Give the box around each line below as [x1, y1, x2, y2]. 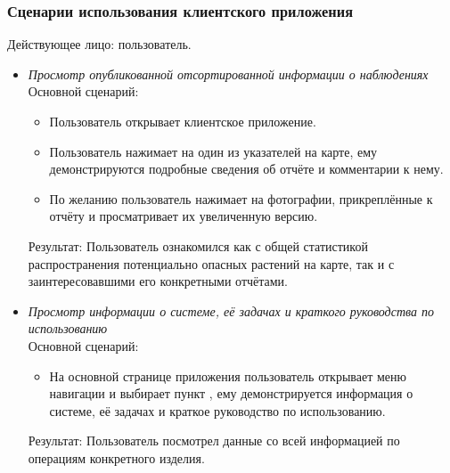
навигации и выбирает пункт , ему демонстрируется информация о [49, 384, 413, 403]
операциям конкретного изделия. [28, 448, 205, 467]
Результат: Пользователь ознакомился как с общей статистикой [28, 236, 368, 255]
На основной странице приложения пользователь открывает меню [49, 366, 406, 385]
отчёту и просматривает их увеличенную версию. [49, 207, 318, 225]
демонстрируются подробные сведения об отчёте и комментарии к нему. [49, 159, 444, 178]
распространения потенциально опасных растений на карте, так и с [28, 254, 395, 273]
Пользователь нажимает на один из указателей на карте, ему [49, 142, 378, 160]
